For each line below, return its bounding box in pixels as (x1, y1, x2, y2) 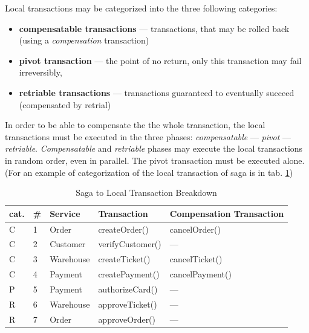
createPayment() (98, 268, 160, 280)
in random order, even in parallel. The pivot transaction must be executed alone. (5, 154, 305, 166)
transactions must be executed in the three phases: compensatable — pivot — (5, 130, 291, 143)
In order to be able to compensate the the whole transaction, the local (5, 118, 265, 131)
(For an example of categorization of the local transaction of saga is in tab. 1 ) (5, 166, 293, 178)
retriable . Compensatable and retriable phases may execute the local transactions (5, 142, 303, 155)
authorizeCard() (98, 282, 158, 295)
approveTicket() (98, 297, 157, 310)
